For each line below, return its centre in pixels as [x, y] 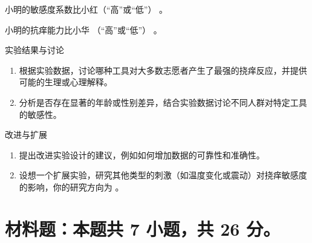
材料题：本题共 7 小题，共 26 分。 [143, 228]
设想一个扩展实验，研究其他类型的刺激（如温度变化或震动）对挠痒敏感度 [163, 175]
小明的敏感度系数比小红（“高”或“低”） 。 [86, 9]
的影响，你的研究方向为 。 [71, 186]
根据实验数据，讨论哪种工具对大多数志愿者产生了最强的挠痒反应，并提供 [163, 70]
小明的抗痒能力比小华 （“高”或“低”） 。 [83, 29]
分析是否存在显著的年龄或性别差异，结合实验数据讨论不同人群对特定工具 [163, 102]
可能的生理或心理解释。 [66, 82]
